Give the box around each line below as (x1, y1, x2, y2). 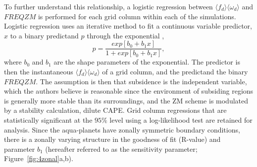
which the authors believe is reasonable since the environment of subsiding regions (4, 86, 254, 96)
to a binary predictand (10, 30, 79, 40)
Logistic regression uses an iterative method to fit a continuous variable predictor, (4, 21, 252, 31)
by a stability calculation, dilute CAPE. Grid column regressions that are (4, 105, 227, 115)
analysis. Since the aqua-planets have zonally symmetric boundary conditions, (4, 124, 240, 134)
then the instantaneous (4, 67, 73, 77)
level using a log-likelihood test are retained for (109, 115, 253, 125)
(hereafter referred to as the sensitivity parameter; (45, 143, 198, 154)
